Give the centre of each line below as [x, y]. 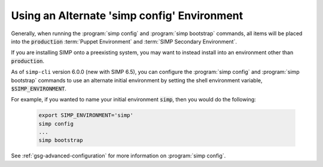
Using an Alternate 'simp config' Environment [127, 16]
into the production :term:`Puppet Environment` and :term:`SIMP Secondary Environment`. [124, 41]
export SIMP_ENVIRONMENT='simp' [86, 115]
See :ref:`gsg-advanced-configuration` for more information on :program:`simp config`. [118, 156]
